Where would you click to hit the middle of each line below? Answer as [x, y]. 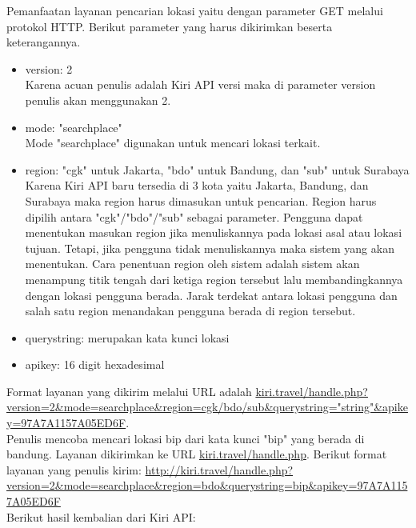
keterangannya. [44, 42]
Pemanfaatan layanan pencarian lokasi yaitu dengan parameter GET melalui [195, 10]
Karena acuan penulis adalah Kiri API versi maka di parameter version [200, 84]
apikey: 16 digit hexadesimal [95, 364]
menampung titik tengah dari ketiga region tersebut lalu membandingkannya [214, 279]
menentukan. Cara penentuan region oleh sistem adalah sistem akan [192, 264]
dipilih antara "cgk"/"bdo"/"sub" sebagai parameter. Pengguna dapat [194, 216]
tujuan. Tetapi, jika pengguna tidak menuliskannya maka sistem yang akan [210, 248]
